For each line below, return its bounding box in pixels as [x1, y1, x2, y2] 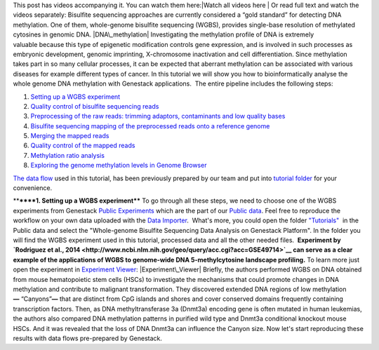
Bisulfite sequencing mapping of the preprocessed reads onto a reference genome [30, 121, 270, 130]
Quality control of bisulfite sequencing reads [30, 102, 159, 110]
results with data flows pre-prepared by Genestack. [13, 334, 163, 342]
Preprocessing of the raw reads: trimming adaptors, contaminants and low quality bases [30, 112, 286, 121]
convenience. [13, 184, 53, 192]
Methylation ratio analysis [30, 151, 105, 159]
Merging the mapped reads [30, 132, 109, 140]
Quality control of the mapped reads [30, 141, 135, 150]
